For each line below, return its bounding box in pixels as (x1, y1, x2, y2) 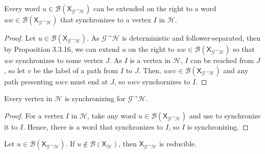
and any (223, 65, 249, 75)
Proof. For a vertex (4, 110, 64, 120)
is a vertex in (130, 55, 171, 65)
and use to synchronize (189, 110, 261, 120)
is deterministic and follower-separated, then (122, 33, 261, 43)
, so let (4, 65, 26, 75)
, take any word (87, 110, 136, 120)
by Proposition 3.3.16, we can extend (4, 44, 120, 54)
